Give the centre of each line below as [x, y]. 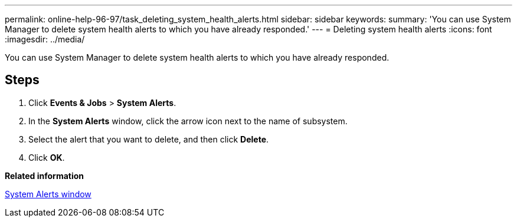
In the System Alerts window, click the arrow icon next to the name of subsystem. [188, 121]
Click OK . [47, 157]
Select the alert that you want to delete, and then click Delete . [149, 139]
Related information [45, 175]
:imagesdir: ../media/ [45, 39]
